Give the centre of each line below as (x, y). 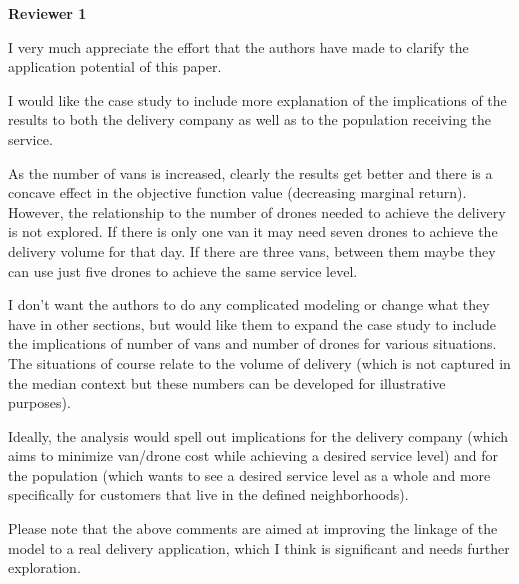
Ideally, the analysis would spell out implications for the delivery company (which (258, 435)
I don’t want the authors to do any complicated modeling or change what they (249, 304)
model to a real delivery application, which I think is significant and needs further (259, 547)
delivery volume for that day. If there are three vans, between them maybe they (252, 250)
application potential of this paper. (115, 66)
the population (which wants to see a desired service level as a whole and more (249, 474)
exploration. (44, 567)
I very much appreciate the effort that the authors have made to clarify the (238, 46)
